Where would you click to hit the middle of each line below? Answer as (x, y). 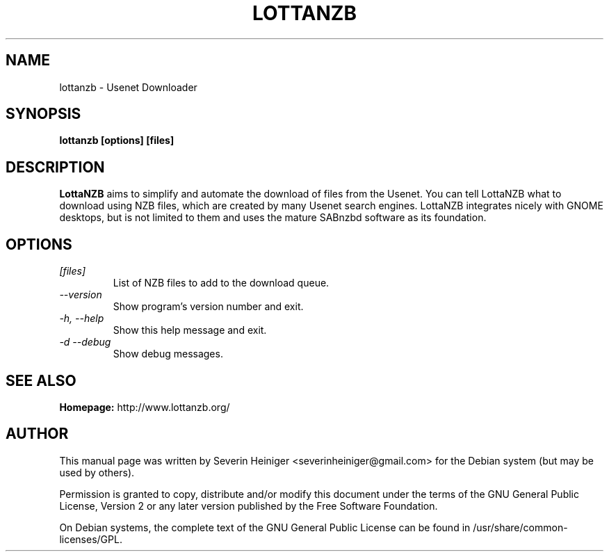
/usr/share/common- (520, 527)
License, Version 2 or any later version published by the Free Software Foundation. (249, 506)
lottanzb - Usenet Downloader (128, 87)
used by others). (97, 472)
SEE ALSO (41, 380)
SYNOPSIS (43, 114)
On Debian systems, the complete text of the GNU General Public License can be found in (265, 527)
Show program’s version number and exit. (208, 307)
